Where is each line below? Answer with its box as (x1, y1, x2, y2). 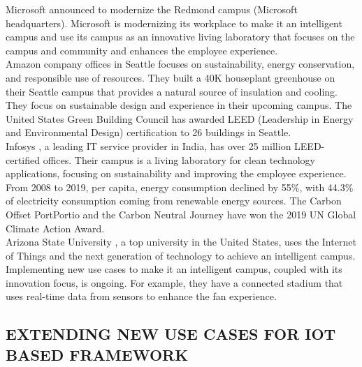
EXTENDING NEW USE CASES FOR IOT (6, 323, 336, 345)
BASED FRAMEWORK (6, 343, 189, 365)
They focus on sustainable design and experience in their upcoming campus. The (6, 98, 352, 112)
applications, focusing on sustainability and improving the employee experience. (6, 166, 347, 181)
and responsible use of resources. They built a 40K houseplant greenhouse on (6, 70, 335, 84)
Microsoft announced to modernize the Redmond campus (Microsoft (6, 2, 298, 16)
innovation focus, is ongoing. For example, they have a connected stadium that (6, 275, 343, 290)
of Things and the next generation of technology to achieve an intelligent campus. (6, 248, 356, 262)
